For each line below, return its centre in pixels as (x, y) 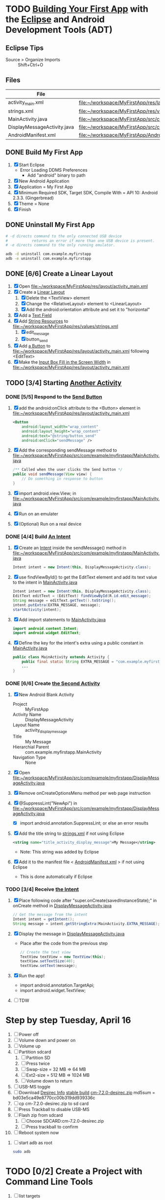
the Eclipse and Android (55, 19)
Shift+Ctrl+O (31, 65)
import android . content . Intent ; (46, 628)
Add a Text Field (35, 315)
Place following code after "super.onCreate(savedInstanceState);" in (88, 900)
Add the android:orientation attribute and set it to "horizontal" (88, 309)
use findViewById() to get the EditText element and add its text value (88, 577)
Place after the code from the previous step (64, 943)
